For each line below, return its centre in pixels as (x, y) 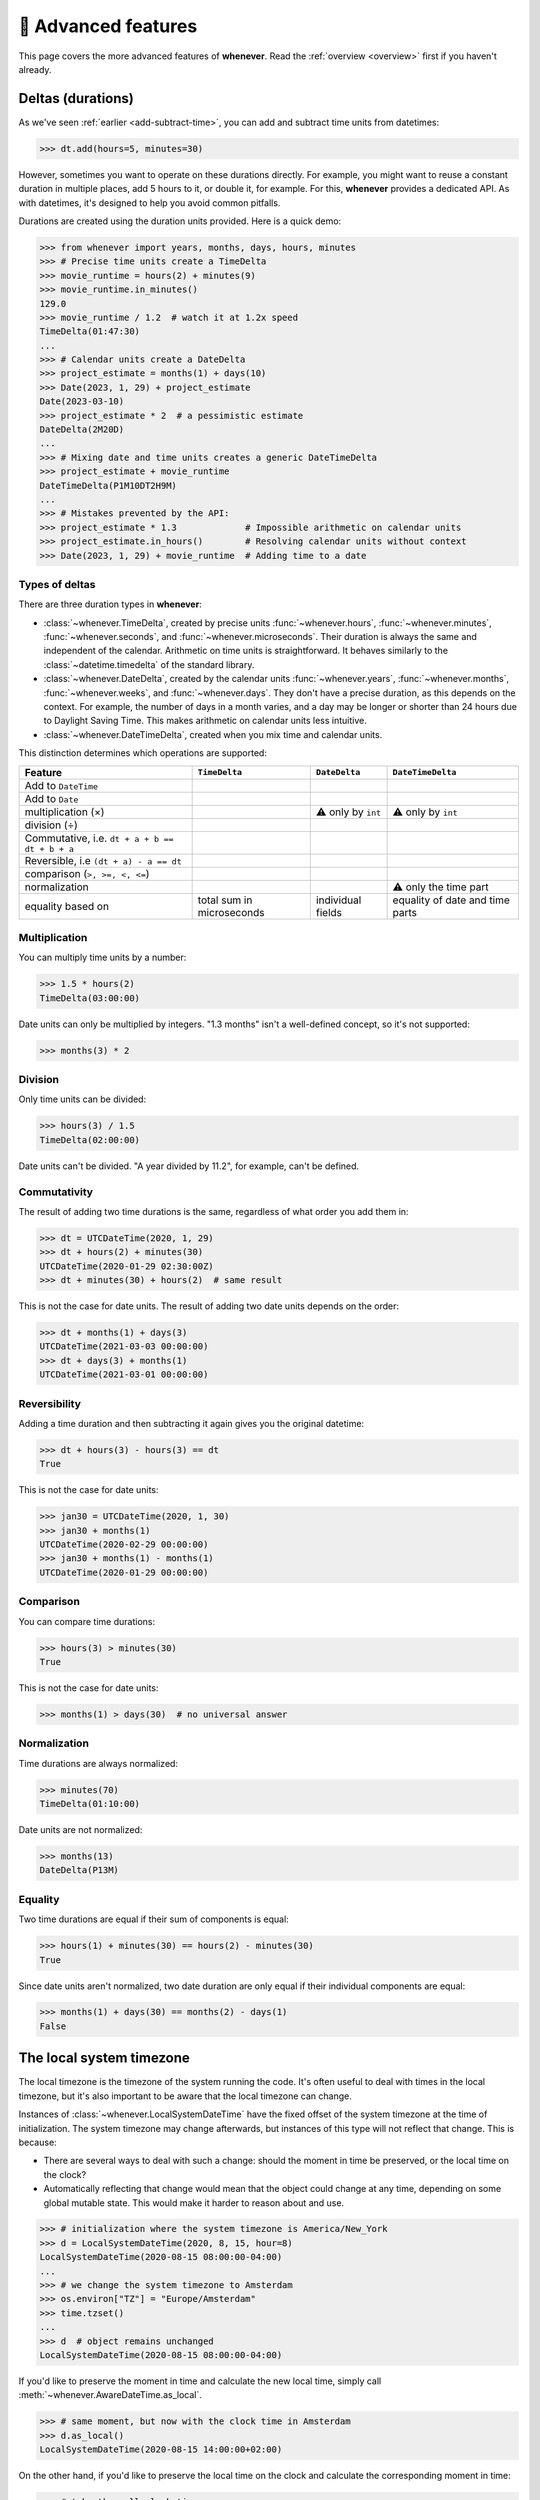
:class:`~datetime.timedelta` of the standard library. (149, 664)
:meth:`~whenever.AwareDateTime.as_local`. (110, 2395)
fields (329, 912)
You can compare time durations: (86, 1621)
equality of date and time (451, 900)
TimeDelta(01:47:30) (89, 331)
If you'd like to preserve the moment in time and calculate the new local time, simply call (200, 2381)
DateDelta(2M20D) (82, 429)
